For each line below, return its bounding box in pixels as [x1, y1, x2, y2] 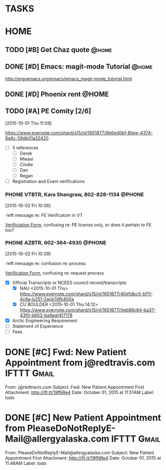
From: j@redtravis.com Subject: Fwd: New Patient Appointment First [5, 384, 145, 390]
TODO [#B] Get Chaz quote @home [5, 45, 112, 54]
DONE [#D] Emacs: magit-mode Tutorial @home [5, 63, 153, 71]
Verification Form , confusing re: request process [5, 270, 104, 276]
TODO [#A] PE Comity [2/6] [5, 107, 92, 115]
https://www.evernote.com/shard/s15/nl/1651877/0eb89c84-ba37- [19, 307, 156, 313]
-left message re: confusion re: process [5, 260, 86, 266]
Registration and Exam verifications [12, 179, 85, 185]
